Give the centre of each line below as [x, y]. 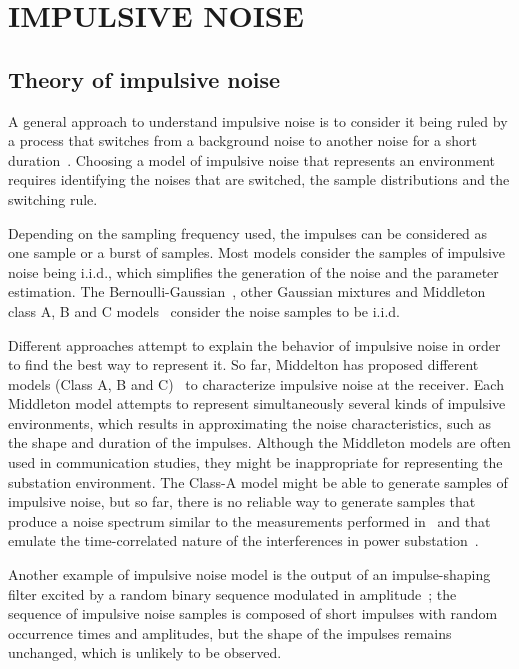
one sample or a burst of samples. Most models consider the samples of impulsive [257, 252]
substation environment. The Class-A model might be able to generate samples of [258, 481]
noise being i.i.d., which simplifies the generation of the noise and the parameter [253, 271]
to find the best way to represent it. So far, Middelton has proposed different [243, 364]
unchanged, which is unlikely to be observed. [145, 652]
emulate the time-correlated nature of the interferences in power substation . [243, 540]
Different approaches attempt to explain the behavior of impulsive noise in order [254, 344]
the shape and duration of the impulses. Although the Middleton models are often [259, 442]
